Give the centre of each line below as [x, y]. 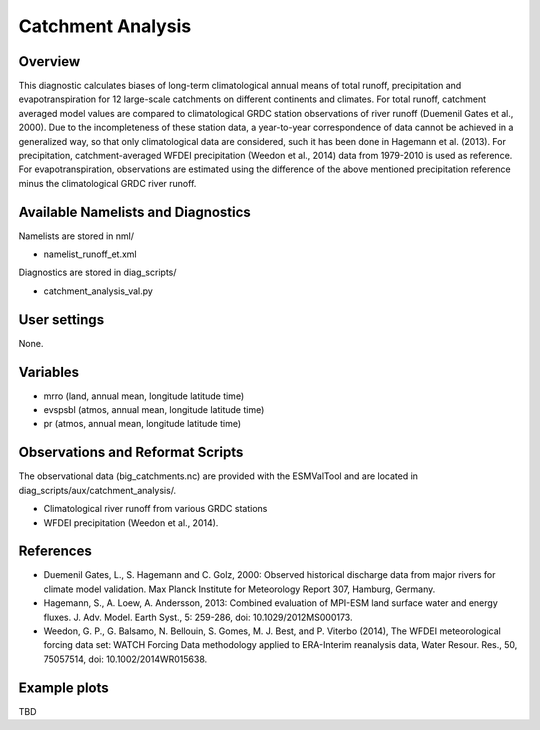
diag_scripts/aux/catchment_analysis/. [97, 490]
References [55, 551]
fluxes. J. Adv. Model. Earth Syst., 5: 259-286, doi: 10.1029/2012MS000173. [198, 617]
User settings [61, 319]
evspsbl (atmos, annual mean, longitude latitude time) [154, 410]
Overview [49, 61]
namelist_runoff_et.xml [90, 254]
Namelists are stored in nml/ [76, 236]
